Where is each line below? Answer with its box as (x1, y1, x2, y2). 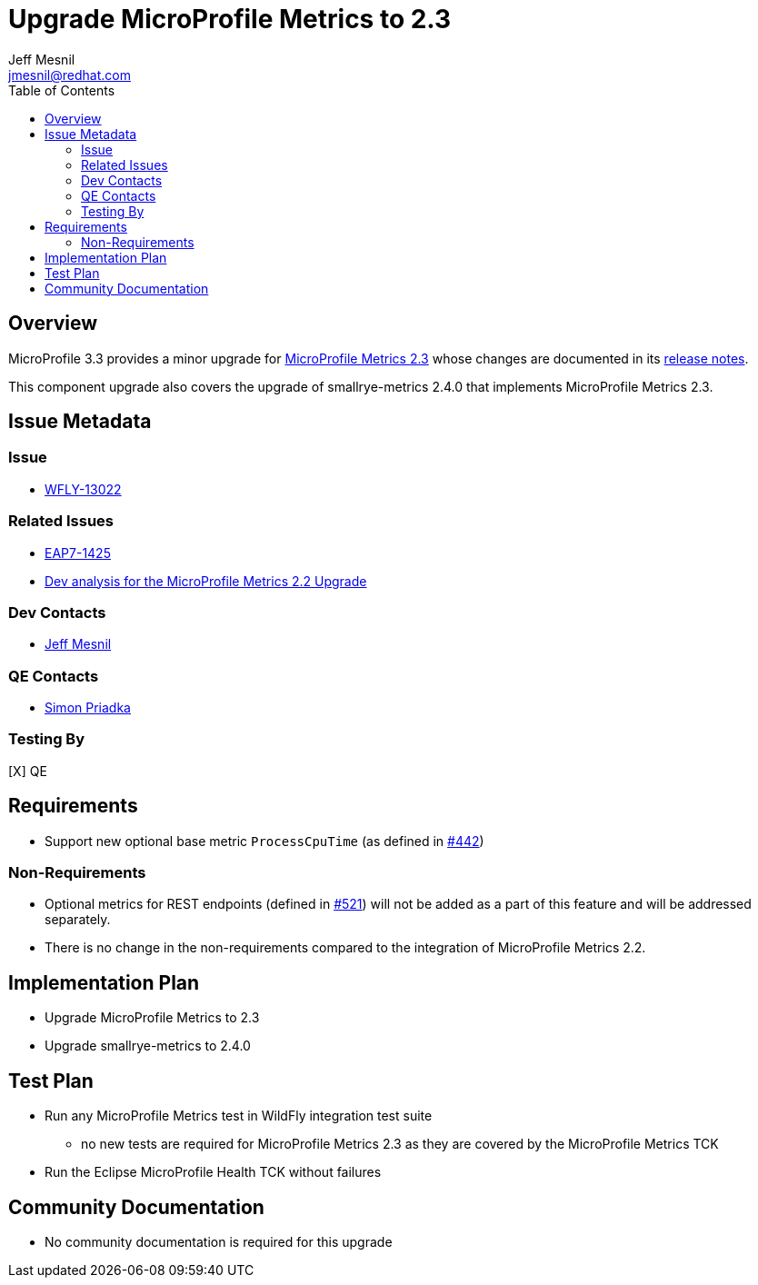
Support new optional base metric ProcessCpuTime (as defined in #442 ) (45, 832, 484, 849)
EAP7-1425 (45, 544, 111, 561)
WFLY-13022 (45, 481, 122, 497)
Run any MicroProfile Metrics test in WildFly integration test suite (45, 1108, 433, 1124)
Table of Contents (8, 82, 115, 98)
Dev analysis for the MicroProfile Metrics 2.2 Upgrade (45, 573, 367, 589)
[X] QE (8, 762, 47, 779)
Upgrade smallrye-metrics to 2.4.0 (45, 1038, 251, 1054)
